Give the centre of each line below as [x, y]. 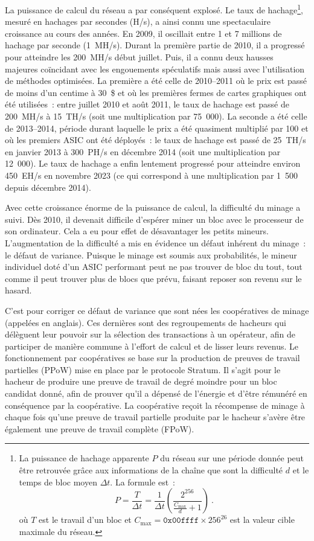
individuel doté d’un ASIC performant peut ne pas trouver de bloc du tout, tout [154, 267]
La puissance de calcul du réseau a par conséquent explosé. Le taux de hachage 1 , [154, 9]
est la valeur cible [262, 520]
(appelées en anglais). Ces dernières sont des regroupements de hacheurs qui [146, 322]
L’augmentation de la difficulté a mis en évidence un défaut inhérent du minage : [155, 242]
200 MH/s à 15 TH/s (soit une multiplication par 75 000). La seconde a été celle [156, 116]
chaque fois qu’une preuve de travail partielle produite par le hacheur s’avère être [155, 417]
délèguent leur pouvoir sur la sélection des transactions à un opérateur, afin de [150, 334]
